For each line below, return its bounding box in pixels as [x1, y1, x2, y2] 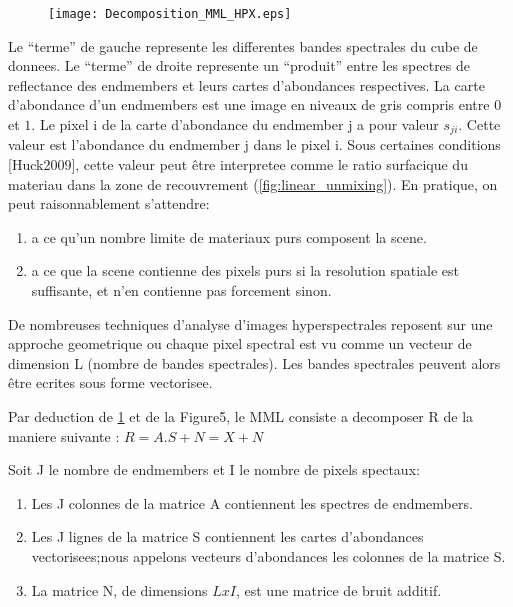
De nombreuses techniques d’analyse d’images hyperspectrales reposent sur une [8, 313, 493, 334]
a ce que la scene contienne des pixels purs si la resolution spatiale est [31, 260, 460, 281]
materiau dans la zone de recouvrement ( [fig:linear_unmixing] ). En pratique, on [8, 173, 498, 194]
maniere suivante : [8, 425, 120, 446]
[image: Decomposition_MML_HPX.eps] [48, 7, 292, 21]
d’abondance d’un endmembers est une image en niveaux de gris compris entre [8, 94, 490, 115]
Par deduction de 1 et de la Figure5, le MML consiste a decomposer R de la [8, 406, 474, 427]
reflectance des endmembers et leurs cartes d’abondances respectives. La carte [8, 74, 485, 95]
